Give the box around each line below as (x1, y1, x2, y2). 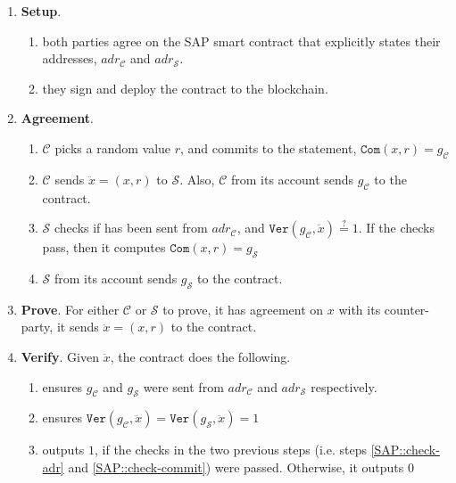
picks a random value (54, 138, 171, 157)
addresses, (42, 49, 97, 68)
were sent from (143, 377, 224, 396)
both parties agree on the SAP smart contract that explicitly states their (42, 31, 441, 50)
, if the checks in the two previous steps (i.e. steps (95, 440, 367, 459)
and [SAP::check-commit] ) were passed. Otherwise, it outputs (68, 457, 404, 476)
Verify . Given (21, 347, 99, 365)
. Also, (179, 169, 215, 188)
